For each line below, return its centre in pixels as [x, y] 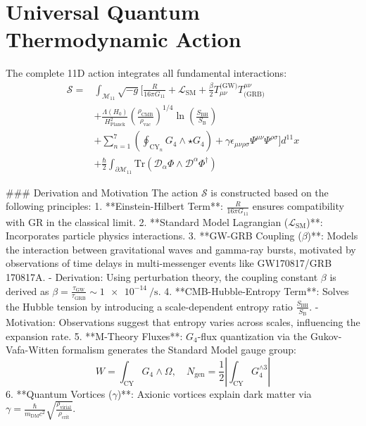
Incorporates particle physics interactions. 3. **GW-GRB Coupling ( [154, 236]
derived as [27, 290]
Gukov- [326, 336]
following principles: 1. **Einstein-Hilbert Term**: [114, 206]
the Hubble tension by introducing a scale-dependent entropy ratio [149, 306]
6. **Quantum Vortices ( [59, 393]
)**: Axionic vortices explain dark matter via [214, 393]
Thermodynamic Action [124, 39]
